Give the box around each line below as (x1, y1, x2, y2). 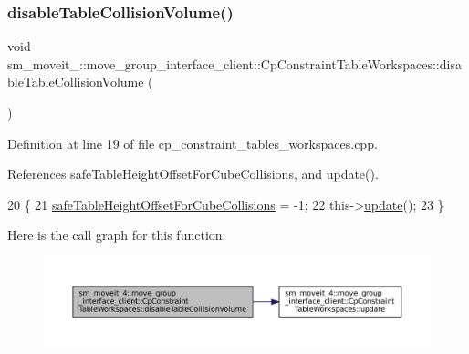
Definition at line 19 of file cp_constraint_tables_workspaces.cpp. (7, 133, 378, 152)
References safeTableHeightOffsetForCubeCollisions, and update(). (7, 164, 379, 183)
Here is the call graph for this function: (7, 225, 226, 245)
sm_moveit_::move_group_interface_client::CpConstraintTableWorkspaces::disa (7, 54, 462, 73)
